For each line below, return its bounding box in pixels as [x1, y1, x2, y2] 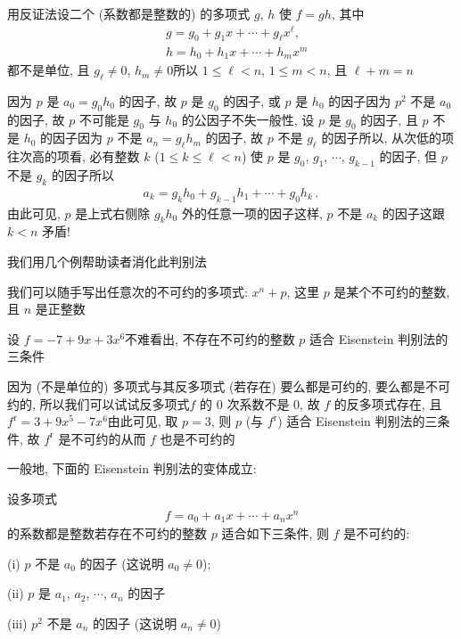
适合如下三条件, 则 [221, 524, 329, 543]
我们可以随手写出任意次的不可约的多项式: [7, 282, 248, 300]
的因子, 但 [379, 147, 438, 166]
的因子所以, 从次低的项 [321, 128, 454, 147]
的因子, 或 [223, 91, 281, 110]
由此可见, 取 [107, 412, 178, 430]
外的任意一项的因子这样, [181, 203, 323, 222]
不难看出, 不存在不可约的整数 [125, 329, 295, 348]
